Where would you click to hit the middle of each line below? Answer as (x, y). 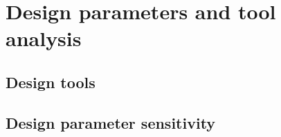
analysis (44, 38)
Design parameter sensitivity (111, 122)
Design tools (51, 82)
